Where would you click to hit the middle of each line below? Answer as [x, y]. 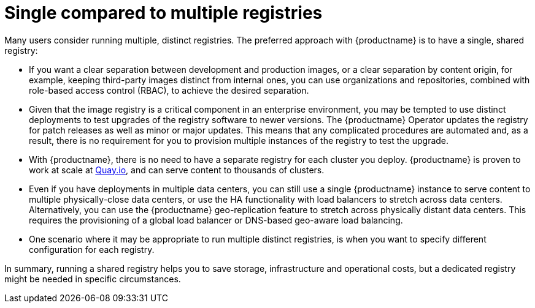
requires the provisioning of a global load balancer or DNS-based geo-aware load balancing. [216, 220]
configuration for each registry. [92, 249]
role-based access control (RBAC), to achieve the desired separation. [169, 90]
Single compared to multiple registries [164, 13]
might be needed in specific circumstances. [93, 279]
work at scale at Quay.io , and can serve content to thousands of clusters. [177, 170]
